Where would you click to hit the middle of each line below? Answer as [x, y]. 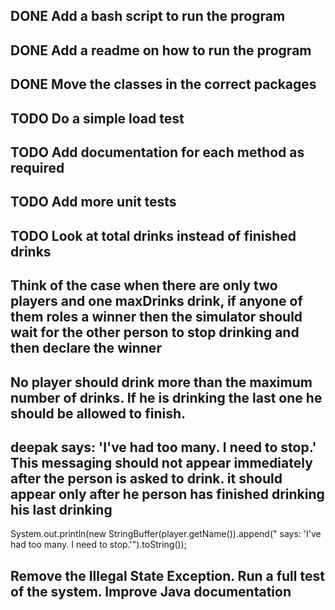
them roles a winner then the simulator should [156, 317]
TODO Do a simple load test [97, 118]
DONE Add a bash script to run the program [148, 16]
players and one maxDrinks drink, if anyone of [156, 301]
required [37, 167]
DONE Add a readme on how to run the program [161, 50]
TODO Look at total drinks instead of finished [153, 235]
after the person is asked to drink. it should [146, 478]
